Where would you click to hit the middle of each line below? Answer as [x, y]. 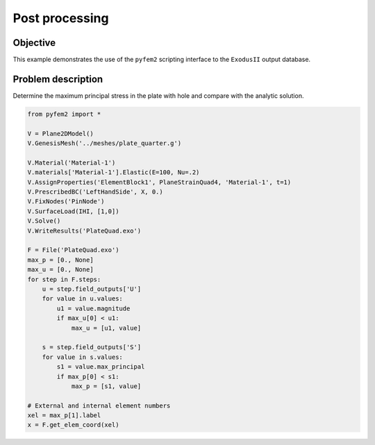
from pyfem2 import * [64, 114]
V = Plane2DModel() [60, 133]
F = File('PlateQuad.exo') [73, 250]
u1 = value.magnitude [93, 308]
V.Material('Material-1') [72, 162]
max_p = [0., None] [60, 260]
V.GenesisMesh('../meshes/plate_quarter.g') [105, 143]
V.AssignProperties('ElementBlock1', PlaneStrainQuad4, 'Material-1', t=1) [159, 182]
